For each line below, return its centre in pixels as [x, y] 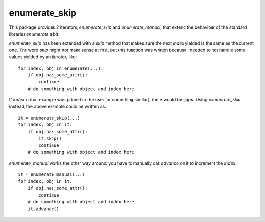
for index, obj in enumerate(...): [61, 68]
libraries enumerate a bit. [34, 34]
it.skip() [50, 139]
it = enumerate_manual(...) [52, 174]
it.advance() [43, 209]
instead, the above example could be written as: [58, 107]
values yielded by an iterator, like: [43, 57]
